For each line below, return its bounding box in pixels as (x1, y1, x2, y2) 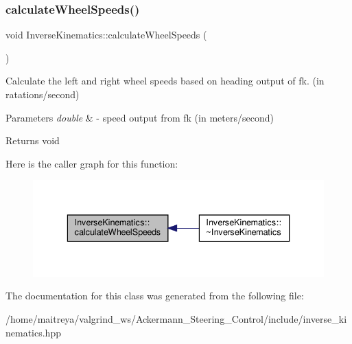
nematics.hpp (5, 325, 61, 339)
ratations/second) (5, 87, 80, 101)
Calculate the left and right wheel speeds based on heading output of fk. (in (5, 73, 325, 88)
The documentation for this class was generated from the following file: (5, 288, 304, 303)
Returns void (5, 133, 60, 148)
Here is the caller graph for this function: (5, 156, 178, 170)
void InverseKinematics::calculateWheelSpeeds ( (5, 27, 207, 42)
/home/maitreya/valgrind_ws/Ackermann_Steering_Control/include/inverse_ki (5, 312, 347, 326)
